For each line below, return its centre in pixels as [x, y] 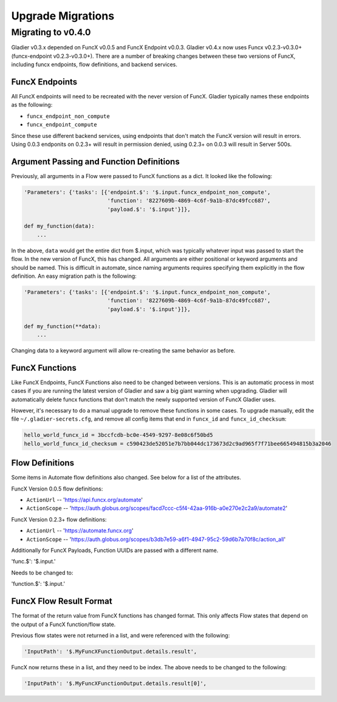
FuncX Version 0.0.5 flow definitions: [57, 489]
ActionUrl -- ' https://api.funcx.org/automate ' [85, 500]
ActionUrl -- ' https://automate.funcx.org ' [80, 531]
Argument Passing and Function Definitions [96, 161]
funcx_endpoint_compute [62, 125]
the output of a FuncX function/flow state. [63, 624]
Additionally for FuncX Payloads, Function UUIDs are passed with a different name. [115, 551]
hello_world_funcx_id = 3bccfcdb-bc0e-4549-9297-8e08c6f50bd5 [118, 435]
